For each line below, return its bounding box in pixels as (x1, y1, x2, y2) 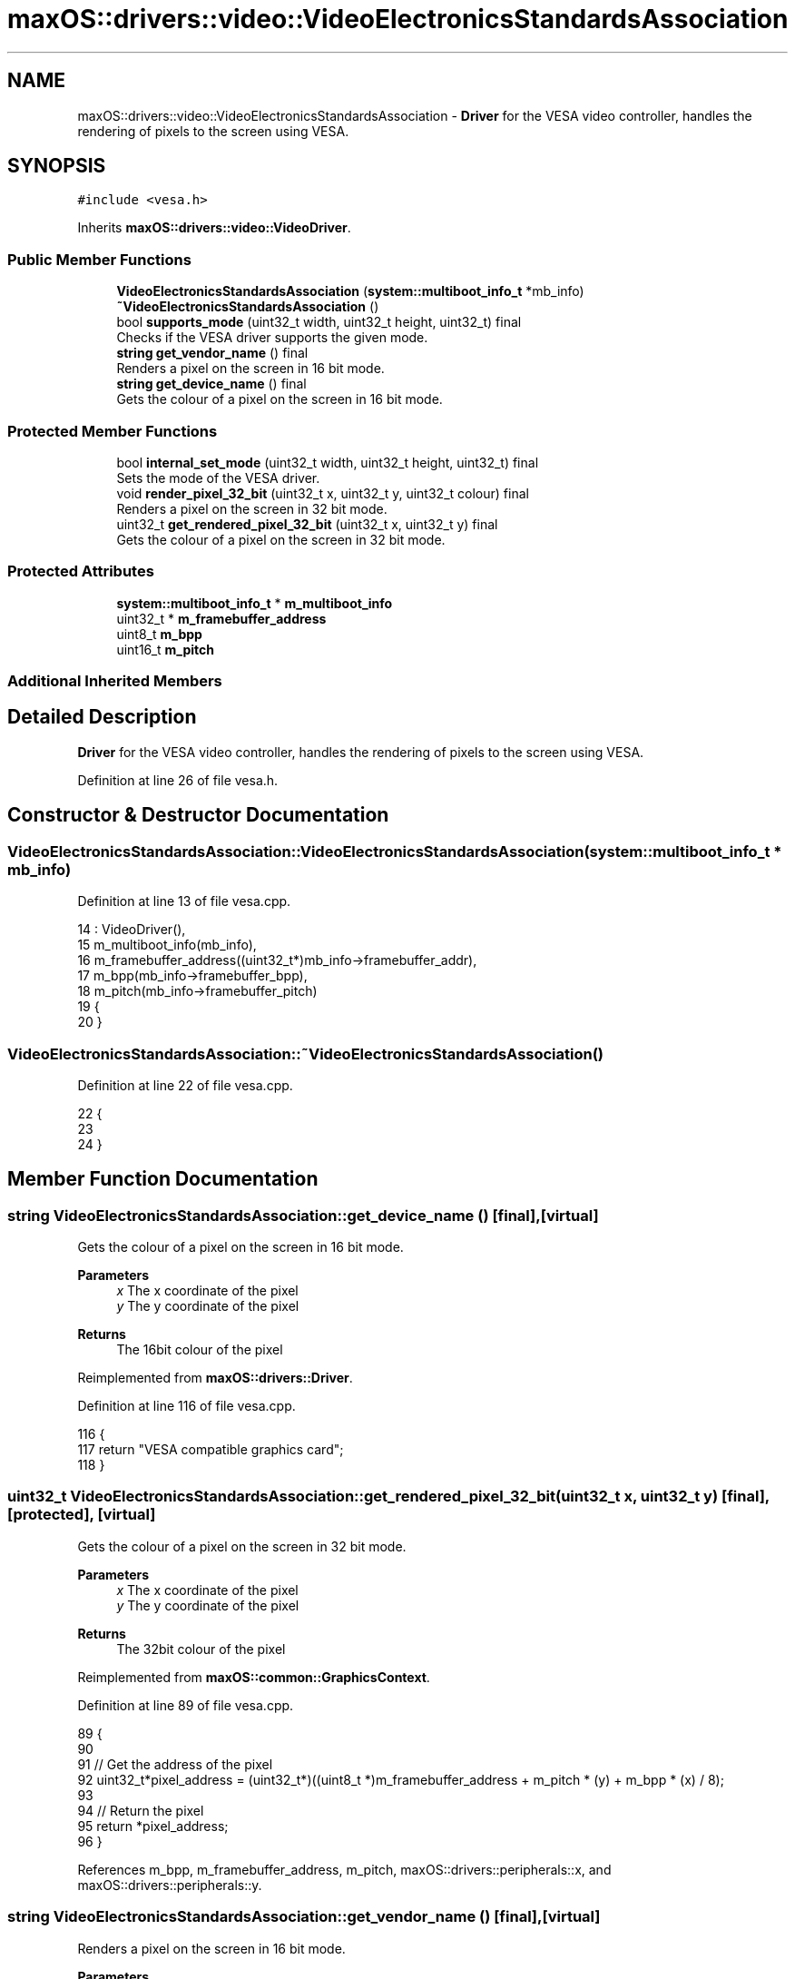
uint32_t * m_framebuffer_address (116, 610, 327, 626)
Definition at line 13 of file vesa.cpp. (77, 893, 291, 910)
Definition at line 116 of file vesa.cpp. (77, 1398, 296, 1414)
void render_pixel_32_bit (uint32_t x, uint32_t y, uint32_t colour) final (116, 485, 529, 501)
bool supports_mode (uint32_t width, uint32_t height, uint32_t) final (116, 314, 522, 330)
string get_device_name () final (116, 376, 307, 392)
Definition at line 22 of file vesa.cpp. (77, 1077, 293, 1093)
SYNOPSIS (7, 154, 106, 178)
